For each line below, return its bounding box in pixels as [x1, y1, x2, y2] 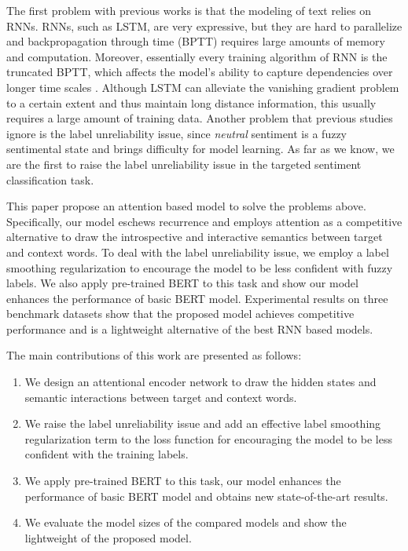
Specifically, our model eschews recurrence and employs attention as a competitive [6, 213, 402, 229]
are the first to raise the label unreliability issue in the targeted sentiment [6, 155, 362, 172]
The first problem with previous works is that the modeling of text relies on [6, 2, 372, 18]
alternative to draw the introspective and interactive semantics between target [6, 228, 383, 245]
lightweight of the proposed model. [24, 529, 192, 546]
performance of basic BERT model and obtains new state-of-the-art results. [24, 487, 388, 504]
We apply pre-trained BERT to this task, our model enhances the [24, 473, 341, 489]
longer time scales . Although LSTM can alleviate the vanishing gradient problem [6, 78, 399, 95]
